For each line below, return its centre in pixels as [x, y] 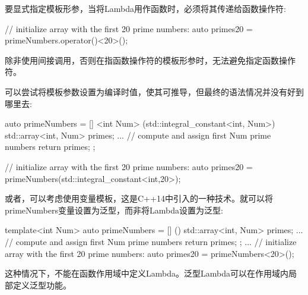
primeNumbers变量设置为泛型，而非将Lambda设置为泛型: [114, 210]
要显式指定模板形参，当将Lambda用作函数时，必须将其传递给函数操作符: [145, 8]
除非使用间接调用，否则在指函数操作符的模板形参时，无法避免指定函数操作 [150, 60]
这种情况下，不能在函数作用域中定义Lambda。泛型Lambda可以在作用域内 [147, 273]
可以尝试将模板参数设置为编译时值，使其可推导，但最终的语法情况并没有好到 [154, 91]
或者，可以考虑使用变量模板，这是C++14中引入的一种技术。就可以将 [139, 198]
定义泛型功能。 [42, 285]
